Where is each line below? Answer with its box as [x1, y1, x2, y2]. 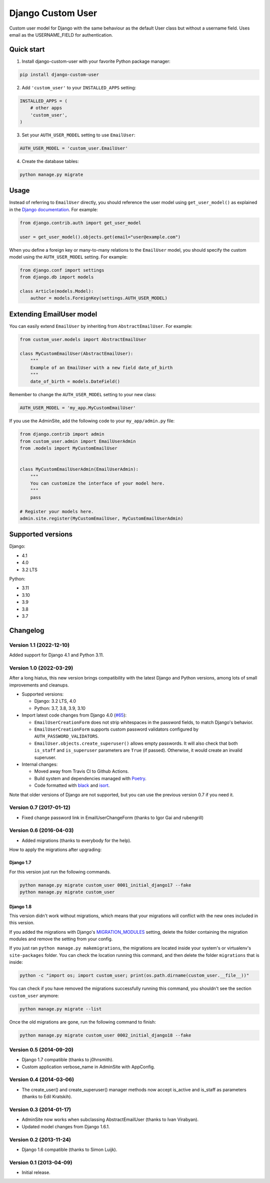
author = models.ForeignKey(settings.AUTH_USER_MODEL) [30, 295, 167, 301]
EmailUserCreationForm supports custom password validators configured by [34, 726, 198, 732]
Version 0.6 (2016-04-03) [9, 827, 74, 834]
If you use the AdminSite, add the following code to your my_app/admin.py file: [9, 418, 175, 424]
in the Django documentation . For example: [9, 206, 98, 213]
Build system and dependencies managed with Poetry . [34, 775, 147, 781]
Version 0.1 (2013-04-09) [9, 1159, 72, 1166]
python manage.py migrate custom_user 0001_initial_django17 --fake [19, 882, 191, 888]
